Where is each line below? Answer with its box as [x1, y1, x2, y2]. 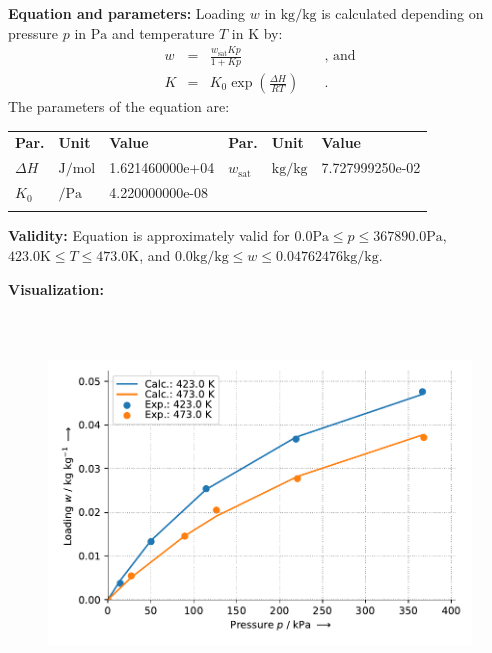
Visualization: [8, 278, 104, 299]
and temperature [111, 22, 215, 43]
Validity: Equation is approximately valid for [8, 225, 290, 246]
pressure [8, 22, 59, 43]
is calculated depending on [321, 3, 484, 23]
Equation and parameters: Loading [8, 3, 246, 23]
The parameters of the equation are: [8, 96, 230, 117]
